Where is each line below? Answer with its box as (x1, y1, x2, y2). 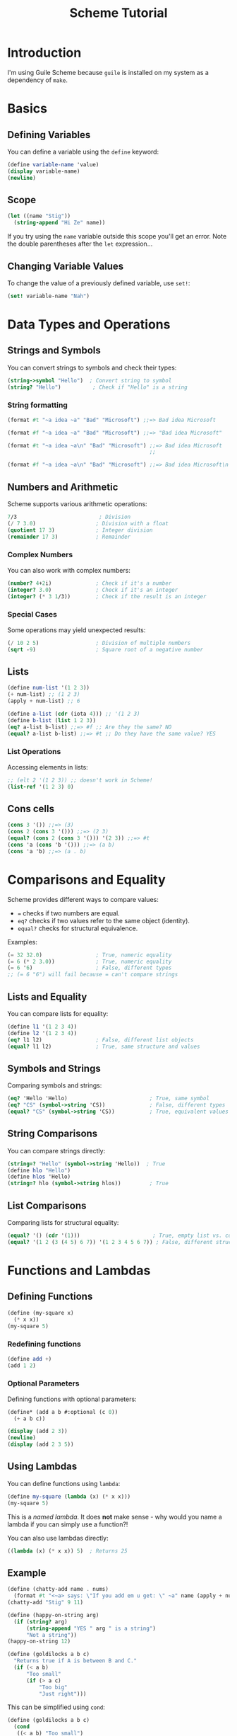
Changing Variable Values (7, 260, 124, 272)
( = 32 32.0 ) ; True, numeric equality (7, 951, 172, 959)
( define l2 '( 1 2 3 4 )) (7, 1029, 78, 1037)
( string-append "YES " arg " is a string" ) (25, 1625, 157, 1632)
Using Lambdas (7, 1461, 78, 1473)
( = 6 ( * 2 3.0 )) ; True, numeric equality (7, 958, 172, 965)
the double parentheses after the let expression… (7, 239, 153, 249)
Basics (7, 101, 48, 117)
